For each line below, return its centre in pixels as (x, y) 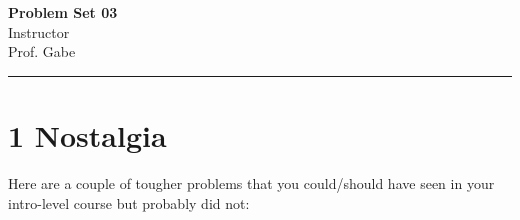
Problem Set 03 (63, 12)
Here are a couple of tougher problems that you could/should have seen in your (251, 182)
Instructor (39, 31)
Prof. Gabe (42, 51)
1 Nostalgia (87, 134)
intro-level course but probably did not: (129, 202)
